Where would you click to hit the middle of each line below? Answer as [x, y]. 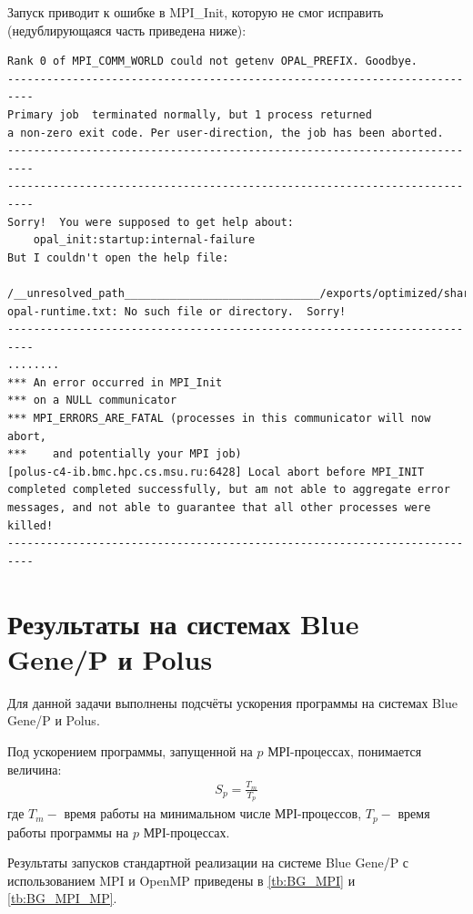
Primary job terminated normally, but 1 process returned [190, 114]
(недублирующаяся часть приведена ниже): [127, 30]
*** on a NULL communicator [92, 401]
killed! [30, 525]
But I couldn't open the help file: [118, 257]
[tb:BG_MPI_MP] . [62, 898]
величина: [35, 769]
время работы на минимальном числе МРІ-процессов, [213, 813]
